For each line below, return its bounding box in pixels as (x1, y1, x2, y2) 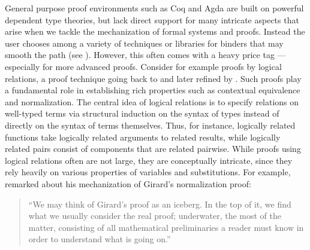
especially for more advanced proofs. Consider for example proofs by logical (5, 60, 282, 72)
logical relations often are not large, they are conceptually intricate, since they (5, 154, 293, 166)
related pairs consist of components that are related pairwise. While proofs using (5, 142, 301, 155)
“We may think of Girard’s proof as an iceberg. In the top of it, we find (28, 197, 291, 210)
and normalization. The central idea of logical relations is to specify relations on (5, 95, 299, 108)
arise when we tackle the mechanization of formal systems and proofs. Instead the (5, 25, 305, 38)
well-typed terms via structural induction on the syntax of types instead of (5, 107, 279, 120)
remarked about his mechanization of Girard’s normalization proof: (5, 177, 251, 190)
